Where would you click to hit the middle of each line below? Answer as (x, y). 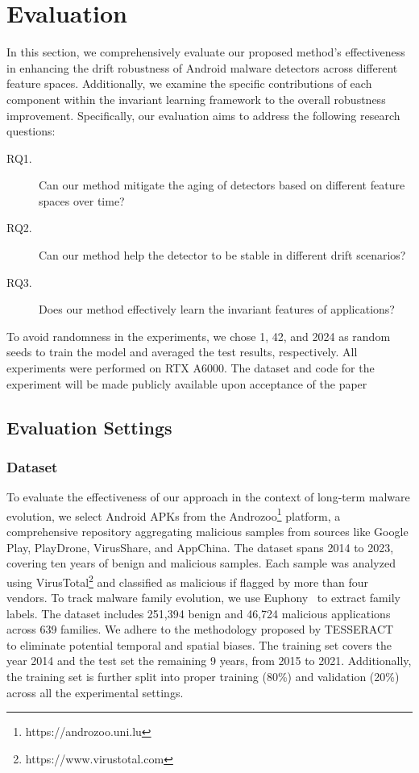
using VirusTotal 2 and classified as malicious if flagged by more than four (188, 580)
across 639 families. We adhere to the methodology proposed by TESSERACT (200, 629)
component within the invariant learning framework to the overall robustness (196, 99)
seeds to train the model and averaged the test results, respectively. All (182, 352)
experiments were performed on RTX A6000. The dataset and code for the (191, 368)
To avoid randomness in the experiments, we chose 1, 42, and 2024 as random (199, 336)
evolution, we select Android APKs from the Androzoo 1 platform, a (174, 514)
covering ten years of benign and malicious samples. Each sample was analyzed (201, 563)
